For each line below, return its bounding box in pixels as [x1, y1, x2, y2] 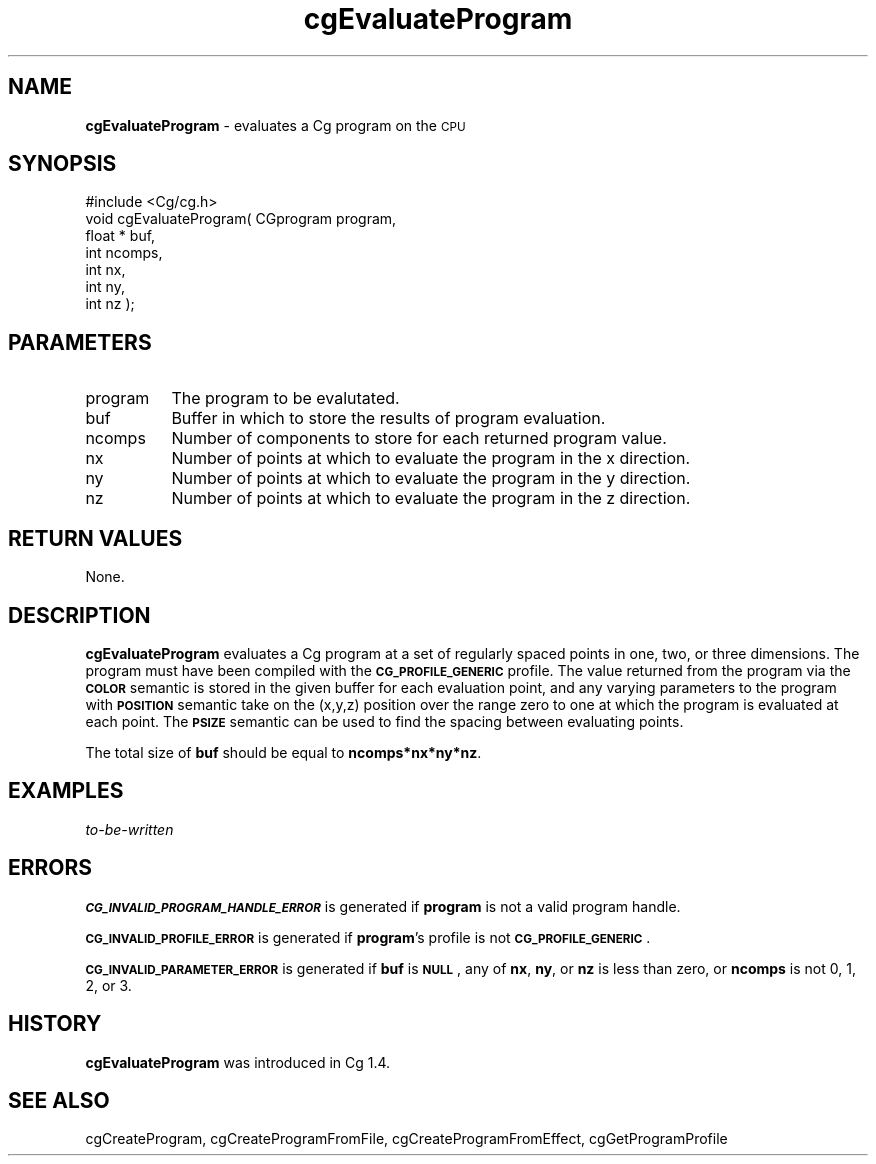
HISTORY [8, 1011, 102, 1037]
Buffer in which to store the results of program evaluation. [171, 408, 606, 429]
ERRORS [8, 855, 93, 881]
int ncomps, [85, 244, 163, 262]
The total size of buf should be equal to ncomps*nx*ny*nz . [85, 743, 482, 761]
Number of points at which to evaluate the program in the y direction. [171, 468, 691, 489]
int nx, [85, 261, 126, 279]
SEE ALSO [8, 1087, 110, 1113]
